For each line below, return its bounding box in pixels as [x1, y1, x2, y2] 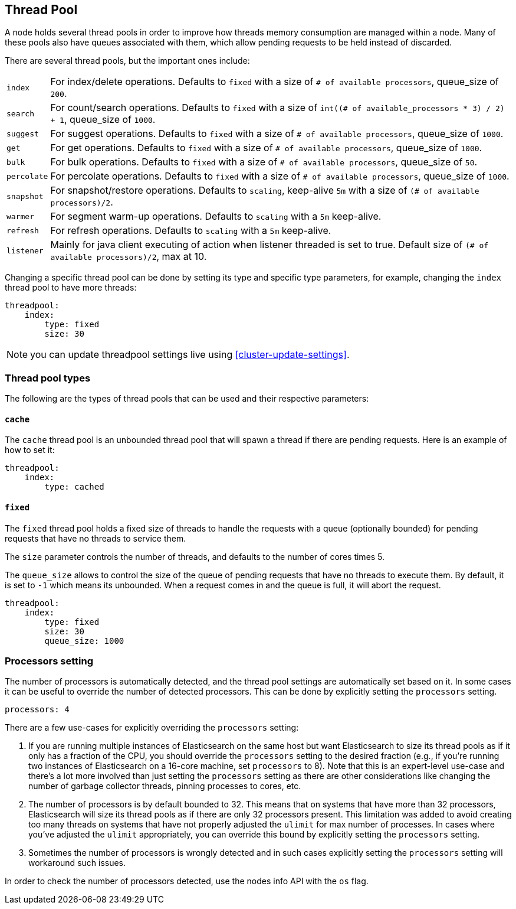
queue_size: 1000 [44, 636, 124, 646]
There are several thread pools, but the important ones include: [5, 56, 250, 66]
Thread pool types [5, 372, 91, 384]
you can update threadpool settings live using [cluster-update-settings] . [30, 348, 350, 361]
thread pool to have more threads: [5, 282, 137, 293]
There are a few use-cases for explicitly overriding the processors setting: [5, 722, 299, 733]
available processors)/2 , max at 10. [50, 250, 207, 263]
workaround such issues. [28, 858, 126, 868]
